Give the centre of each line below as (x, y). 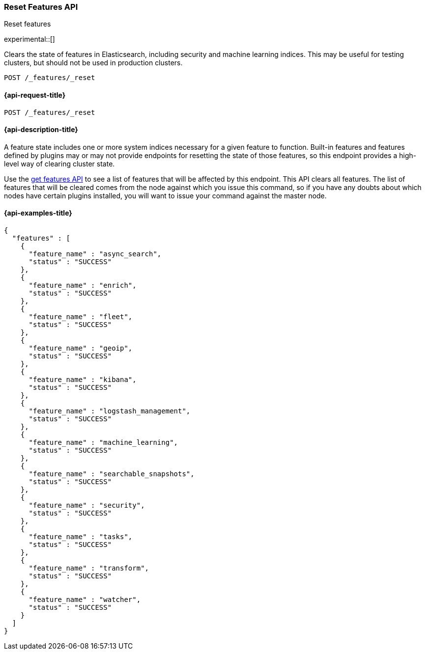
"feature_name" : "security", (87, 505)
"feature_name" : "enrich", (83, 286)
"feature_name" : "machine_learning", (103, 443)
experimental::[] (29, 39)
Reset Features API (41, 7)
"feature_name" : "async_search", (95, 254)
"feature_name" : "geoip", (81, 348)
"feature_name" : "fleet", (81, 317)
